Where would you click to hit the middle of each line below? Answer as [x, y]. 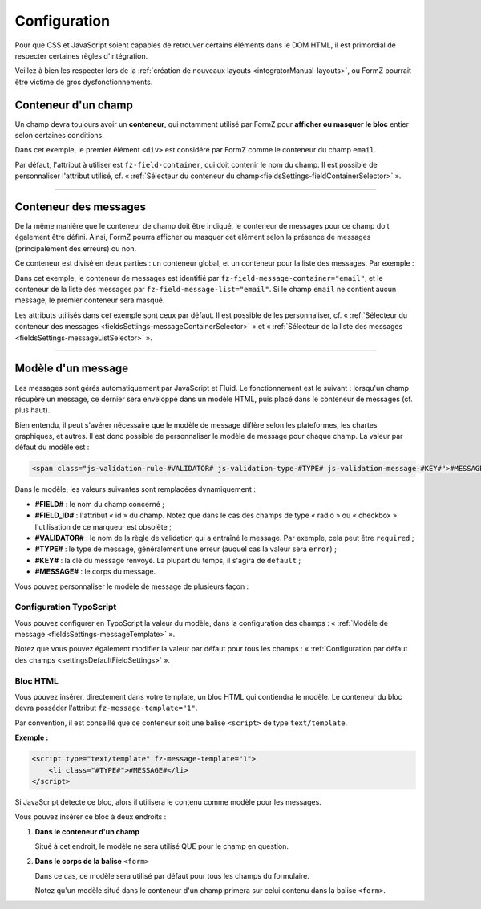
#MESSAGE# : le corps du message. [95, 572]
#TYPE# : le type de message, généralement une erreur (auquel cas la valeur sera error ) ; [186, 549]
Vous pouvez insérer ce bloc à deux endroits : [91, 817]
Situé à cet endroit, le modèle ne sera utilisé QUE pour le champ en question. [162, 846]
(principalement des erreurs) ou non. [75, 248]
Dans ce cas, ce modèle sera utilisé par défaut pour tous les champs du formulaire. [172, 875]
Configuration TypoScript [66, 607]
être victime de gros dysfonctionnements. [84, 82]
